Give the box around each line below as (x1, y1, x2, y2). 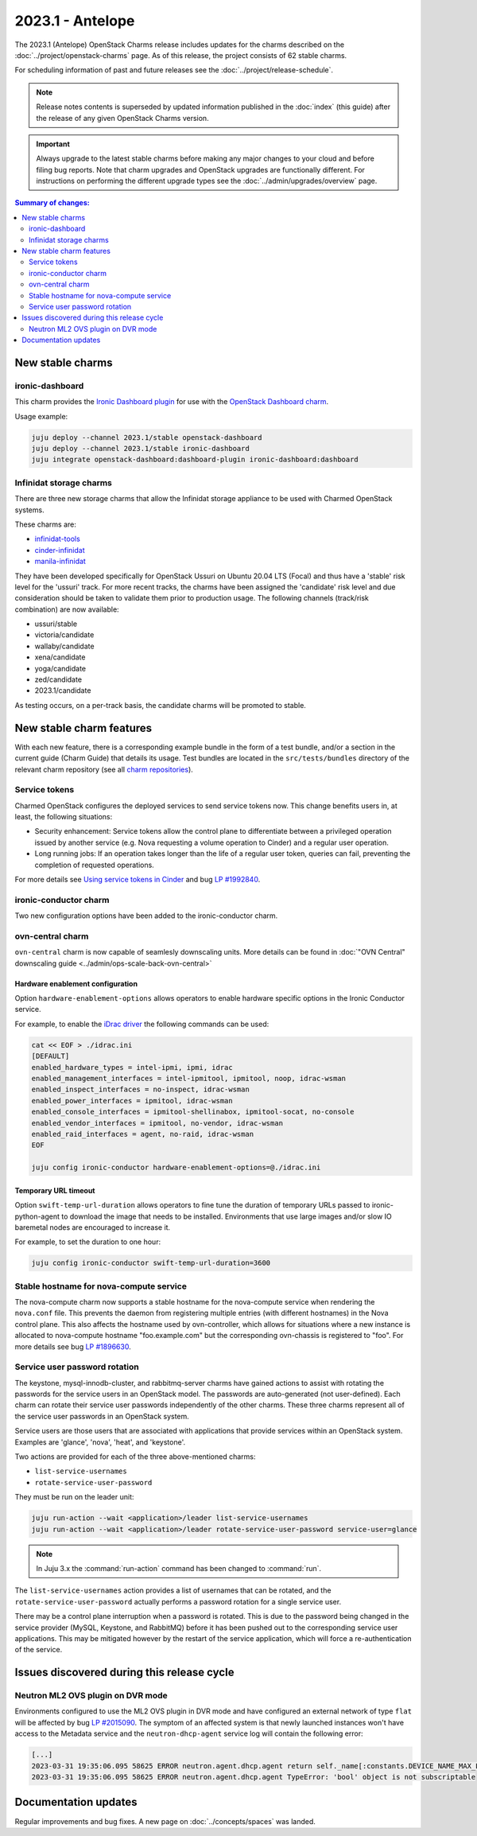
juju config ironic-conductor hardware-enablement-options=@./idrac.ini (31, 1163, 321, 1173)
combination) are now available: (14, 605, 119, 614)
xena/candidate (34, 652, 86, 662)
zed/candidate (34, 675, 83, 684)
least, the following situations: (14, 812, 113, 822)
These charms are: (14, 519, 77, 529)
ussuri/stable (34, 619, 78, 628)
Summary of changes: (14, 198, 91, 208)
